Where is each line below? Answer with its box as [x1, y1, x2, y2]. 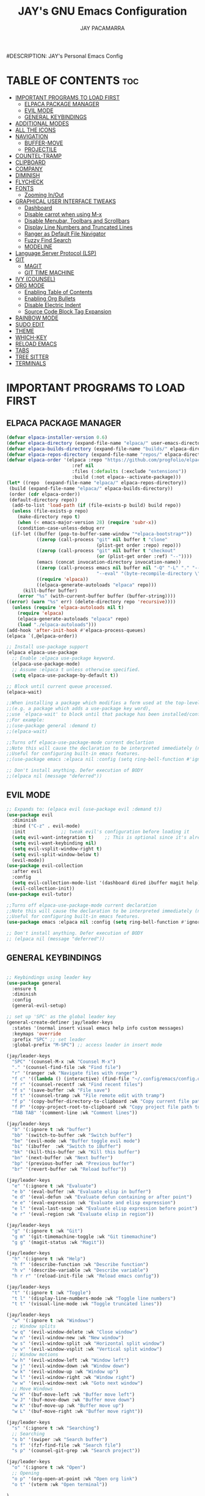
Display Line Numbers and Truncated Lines [24, 223, 133, 231]
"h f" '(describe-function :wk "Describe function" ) [12, 1262, 149, 1268]
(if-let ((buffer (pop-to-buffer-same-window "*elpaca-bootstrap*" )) [12, 531, 192, 537]
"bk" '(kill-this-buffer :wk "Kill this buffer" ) [12, 1149, 140, 1156]
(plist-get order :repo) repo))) [96, 542, 182, 548]
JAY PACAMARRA [80, 24, 125, 32]
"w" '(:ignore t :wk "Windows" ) [12, 1318, 95, 1324]
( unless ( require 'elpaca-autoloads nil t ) [12, 605, 124, 611]
